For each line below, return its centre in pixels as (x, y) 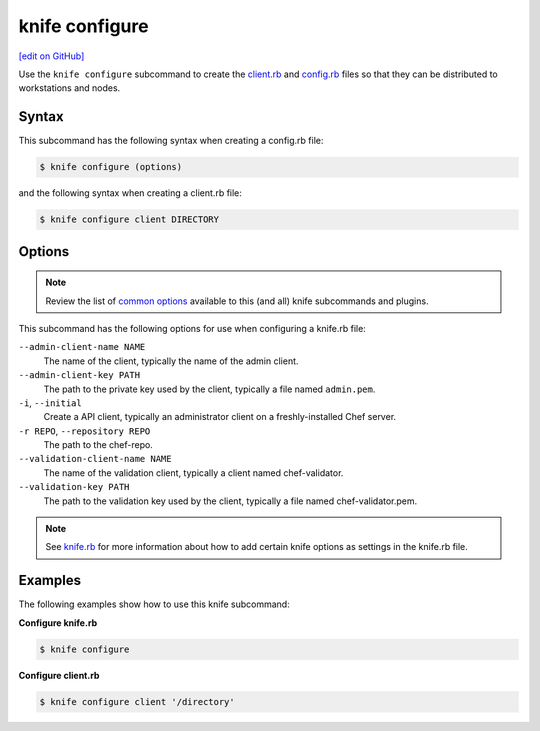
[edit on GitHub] (51, 56)
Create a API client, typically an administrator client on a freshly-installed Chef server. (220, 417)
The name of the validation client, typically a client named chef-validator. (193, 472)
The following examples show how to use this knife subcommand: (154, 604)
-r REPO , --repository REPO (84, 431)
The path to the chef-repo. (98, 445)
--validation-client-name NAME (95, 459)
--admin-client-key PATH (79, 375)
